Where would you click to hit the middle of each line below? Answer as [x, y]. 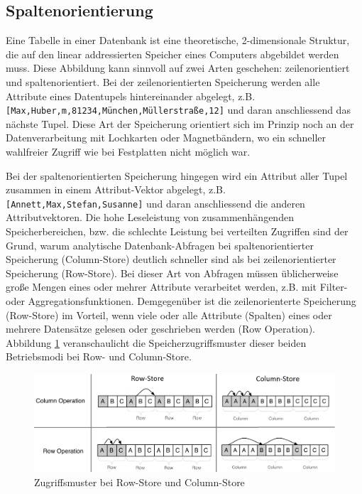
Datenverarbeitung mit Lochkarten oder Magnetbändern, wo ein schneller [166, 138]
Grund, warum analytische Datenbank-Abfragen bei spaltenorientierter [160, 245]
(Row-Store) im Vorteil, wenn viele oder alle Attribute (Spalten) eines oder [169, 315]
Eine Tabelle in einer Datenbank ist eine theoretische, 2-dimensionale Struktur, [178, 40]
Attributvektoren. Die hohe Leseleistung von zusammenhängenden [150, 217]
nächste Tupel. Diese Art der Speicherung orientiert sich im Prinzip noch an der [180, 123]
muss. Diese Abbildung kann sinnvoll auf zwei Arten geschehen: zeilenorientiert [178, 68]
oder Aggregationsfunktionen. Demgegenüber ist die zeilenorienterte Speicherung [181, 301]
